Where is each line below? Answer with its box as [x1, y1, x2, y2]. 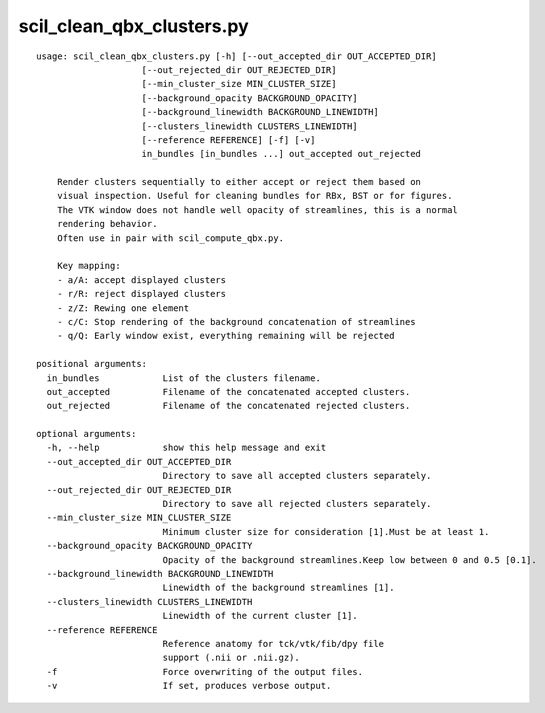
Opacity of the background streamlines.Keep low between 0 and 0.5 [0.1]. [162, 554, 537, 565]
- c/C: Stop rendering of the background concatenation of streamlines [56, 316, 416, 327]
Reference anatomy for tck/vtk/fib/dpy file [162, 638, 385, 649]
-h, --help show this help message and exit [46, 442, 327, 454]
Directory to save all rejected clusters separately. [162, 498, 432, 510]
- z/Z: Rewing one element [56, 302, 190, 314]
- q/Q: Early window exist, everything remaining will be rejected [56, 330, 395, 342]
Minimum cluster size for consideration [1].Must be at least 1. [162, 526, 490, 537]
